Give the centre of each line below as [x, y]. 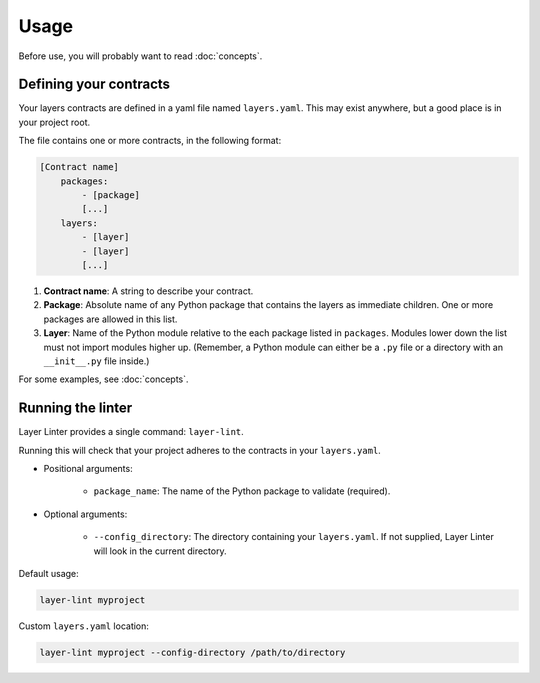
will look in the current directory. [160, 551]
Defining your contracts [94, 84]
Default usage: [48, 573]
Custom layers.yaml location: [84, 626]
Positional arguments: [88, 468]
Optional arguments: [85, 514]
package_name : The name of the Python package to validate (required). [242, 491]
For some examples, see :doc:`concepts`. [103, 379]
